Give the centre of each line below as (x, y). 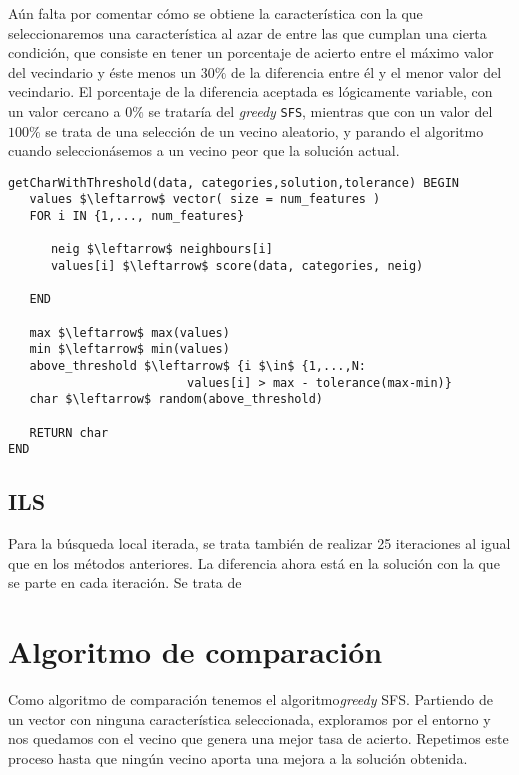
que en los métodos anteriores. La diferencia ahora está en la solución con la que (254, 562)
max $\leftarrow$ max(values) (129, 332)
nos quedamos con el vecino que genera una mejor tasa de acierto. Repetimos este (258, 738)
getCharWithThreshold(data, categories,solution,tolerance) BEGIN (234, 182)
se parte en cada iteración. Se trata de (125, 582)
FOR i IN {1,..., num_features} (137, 216)
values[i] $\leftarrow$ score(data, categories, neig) (237, 266)
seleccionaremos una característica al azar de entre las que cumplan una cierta (247, 32)
